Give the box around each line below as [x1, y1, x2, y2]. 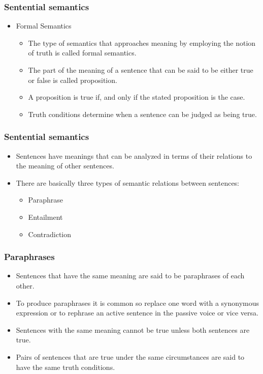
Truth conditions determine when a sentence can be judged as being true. [28, 108, 257, 119]
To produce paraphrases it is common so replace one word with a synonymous [16, 297, 259, 308]
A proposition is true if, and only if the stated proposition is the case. [28, 92, 245, 102]
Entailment [28, 211, 63, 222]
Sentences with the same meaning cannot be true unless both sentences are [16, 324, 250, 335]
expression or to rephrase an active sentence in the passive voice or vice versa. [16, 307, 258, 318]
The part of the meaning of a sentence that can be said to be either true [28, 65, 253, 75]
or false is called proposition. [28, 74, 117, 85]
